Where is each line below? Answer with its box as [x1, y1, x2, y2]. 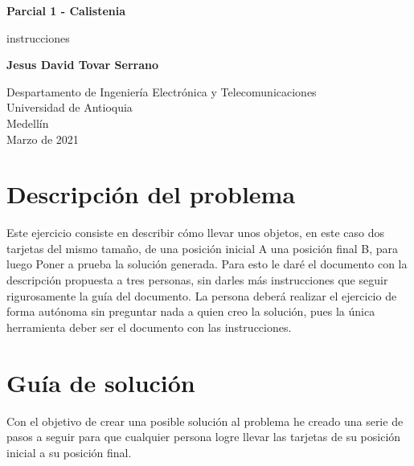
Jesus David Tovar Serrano [6, 56, 159, 73]
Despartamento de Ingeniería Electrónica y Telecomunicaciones [6, 83, 317, 100]
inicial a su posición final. [6, 444, 132, 460]
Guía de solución [6, 366, 195, 399]
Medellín [6, 114, 49, 131]
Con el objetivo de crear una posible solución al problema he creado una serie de [6, 412, 404, 429]
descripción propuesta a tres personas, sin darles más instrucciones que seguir [6, 272, 388, 288]
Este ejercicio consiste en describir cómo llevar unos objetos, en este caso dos [6, 224, 384, 241]
